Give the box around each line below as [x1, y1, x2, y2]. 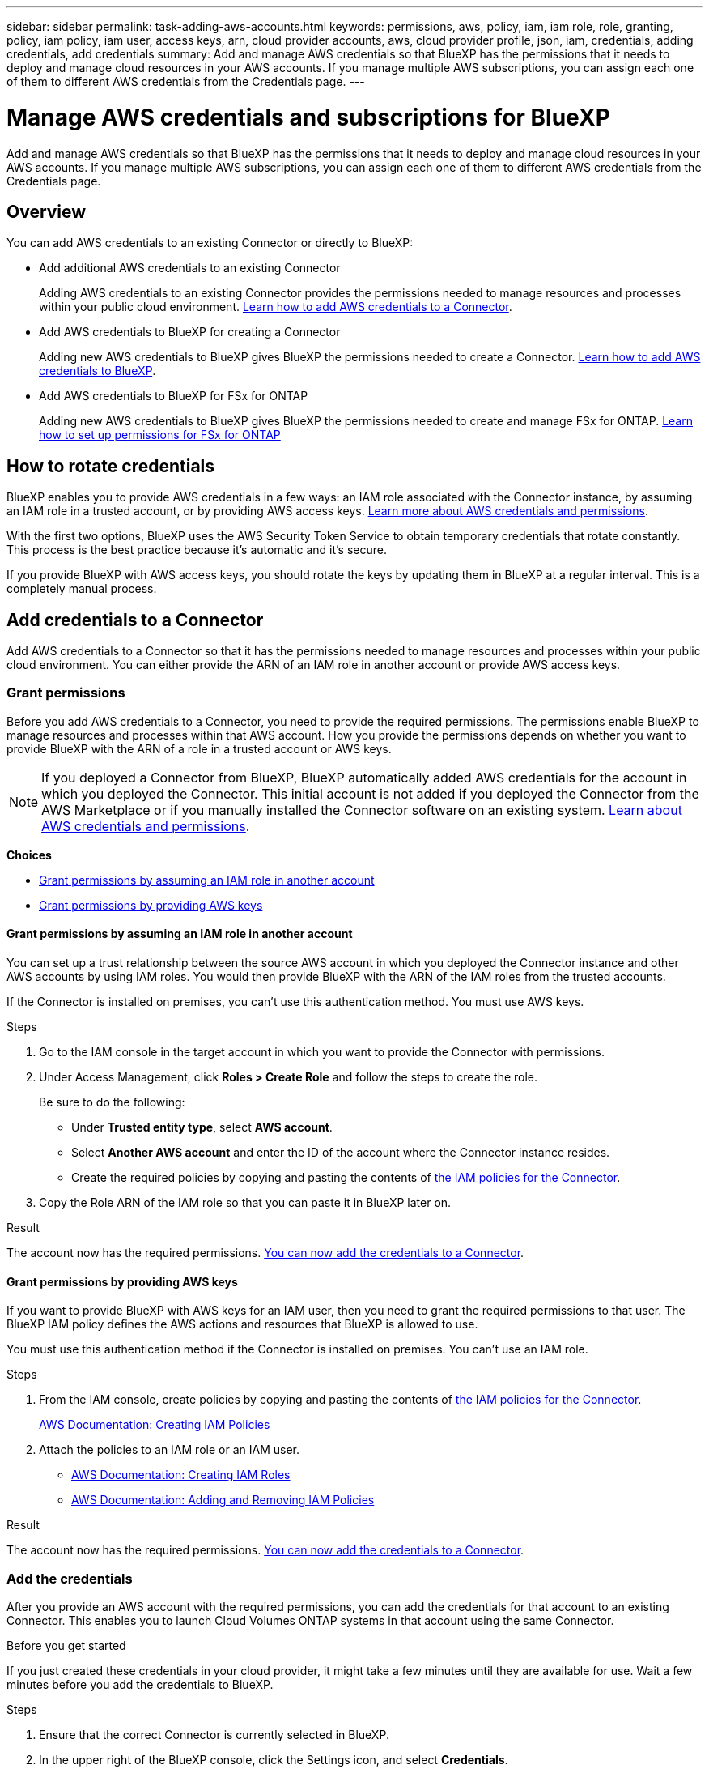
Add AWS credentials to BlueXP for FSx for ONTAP [39, 389, 308, 403]
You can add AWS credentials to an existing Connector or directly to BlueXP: [6, 236, 414, 250]
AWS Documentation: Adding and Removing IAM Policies [71, 1493, 375, 1507]
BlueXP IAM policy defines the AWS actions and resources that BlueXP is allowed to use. [6, 1317, 478, 1332]
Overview [6, 201, 87, 222]
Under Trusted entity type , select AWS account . [71, 1120, 333, 1134]
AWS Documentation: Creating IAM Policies [39, 1417, 270, 1432]
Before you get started [6, 1638, 126, 1652]
